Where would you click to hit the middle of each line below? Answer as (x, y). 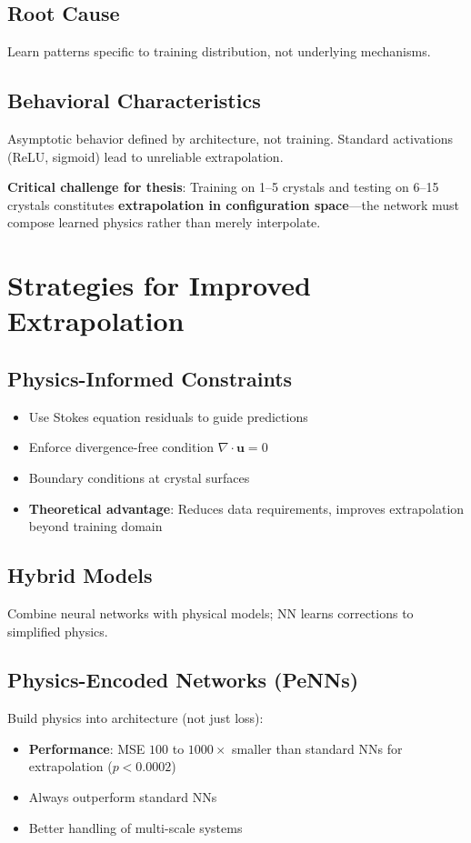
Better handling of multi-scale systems (135, 827)
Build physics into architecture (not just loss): (135, 718)
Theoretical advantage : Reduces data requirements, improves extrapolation (246, 508)
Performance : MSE (87, 748)
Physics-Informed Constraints (150, 378)
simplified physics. (58, 631)
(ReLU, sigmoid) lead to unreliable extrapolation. (145, 156)
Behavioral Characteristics (134, 100)
